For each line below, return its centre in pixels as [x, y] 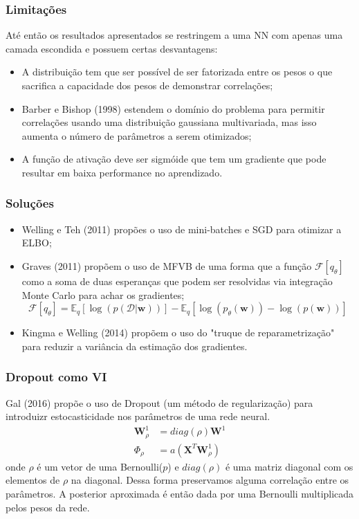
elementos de [33, 480]
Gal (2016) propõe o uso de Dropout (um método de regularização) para [159, 402]
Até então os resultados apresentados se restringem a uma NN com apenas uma [174, 35]
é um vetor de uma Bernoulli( [100, 466]
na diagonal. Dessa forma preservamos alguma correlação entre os [210, 480]
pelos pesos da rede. [48, 507]
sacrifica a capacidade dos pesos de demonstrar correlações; [147, 85]
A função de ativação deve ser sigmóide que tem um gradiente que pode [174, 159]
